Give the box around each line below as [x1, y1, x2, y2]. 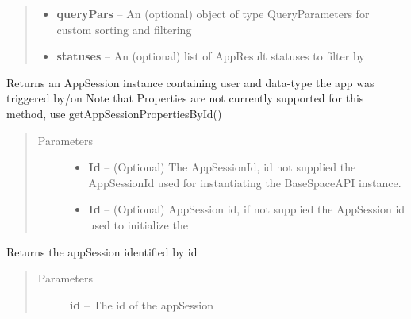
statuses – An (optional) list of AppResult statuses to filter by [56, 48, 365, 64]
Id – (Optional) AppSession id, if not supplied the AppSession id [88, 201, 405, 217]
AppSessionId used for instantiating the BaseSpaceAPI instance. [88, 174, 401, 190]
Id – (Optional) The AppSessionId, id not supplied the [88, 159, 356, 175]
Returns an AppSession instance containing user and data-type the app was [6, 74, 375, 90]
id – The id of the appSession [69, 296, 213, 313]
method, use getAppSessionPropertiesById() [6, 105, 222, 121]
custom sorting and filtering [56, 21, 192, 37]
